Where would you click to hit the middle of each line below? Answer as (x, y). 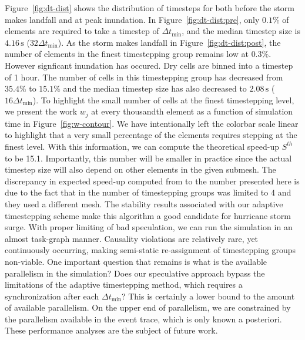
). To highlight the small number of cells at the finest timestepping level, (163, 100)
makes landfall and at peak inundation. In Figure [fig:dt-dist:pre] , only (132, 19)
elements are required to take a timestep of (82, 31)
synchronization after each (52, 296)
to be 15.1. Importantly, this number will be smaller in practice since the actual (148, 158)
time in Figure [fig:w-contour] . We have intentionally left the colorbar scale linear (152, 123)
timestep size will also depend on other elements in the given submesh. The (140, 169)
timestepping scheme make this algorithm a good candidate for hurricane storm (148, 215)
